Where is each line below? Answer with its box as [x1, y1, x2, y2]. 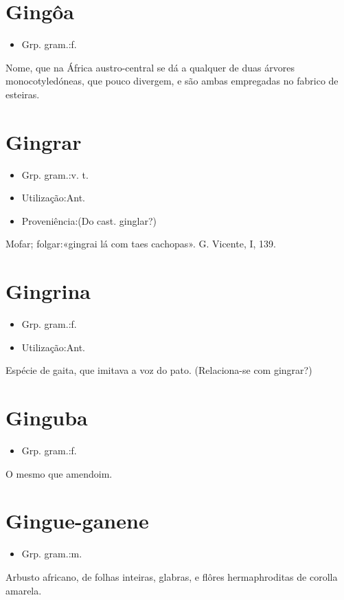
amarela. [5, 583, 42, 597]
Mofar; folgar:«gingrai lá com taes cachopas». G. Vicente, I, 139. [5, 236, 276, 251]
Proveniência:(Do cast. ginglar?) [21, 213, 157, 227]
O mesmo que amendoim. [5, 466, 113, 480]
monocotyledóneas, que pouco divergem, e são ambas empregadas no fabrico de [5, 74, 339, 88]
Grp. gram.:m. [21, 546, 82, 561]
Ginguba [5, 403, 88, 432]
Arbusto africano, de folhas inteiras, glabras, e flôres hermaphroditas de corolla [5, 569, 338, 584]
